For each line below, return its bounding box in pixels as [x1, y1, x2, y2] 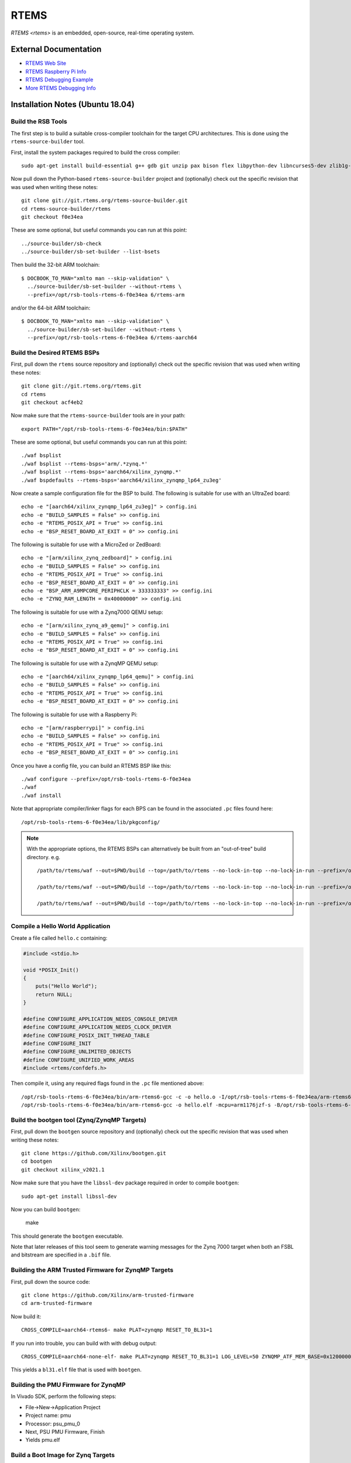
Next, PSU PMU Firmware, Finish [25, 1428, 105, 1435]
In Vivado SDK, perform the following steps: [11, 1393, 116, 1400]
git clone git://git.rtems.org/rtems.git [21, 383, 142, 389]
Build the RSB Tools [11, 118, 67, 126]
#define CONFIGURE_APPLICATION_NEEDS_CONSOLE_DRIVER [23, 1015, 178, 1022]
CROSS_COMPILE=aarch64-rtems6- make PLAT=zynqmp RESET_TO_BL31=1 [21, 1327, 213, 1334]
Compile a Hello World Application [11, 922, 111, 930]
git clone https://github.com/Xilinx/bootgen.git [21, 1150, 167, 1156]
